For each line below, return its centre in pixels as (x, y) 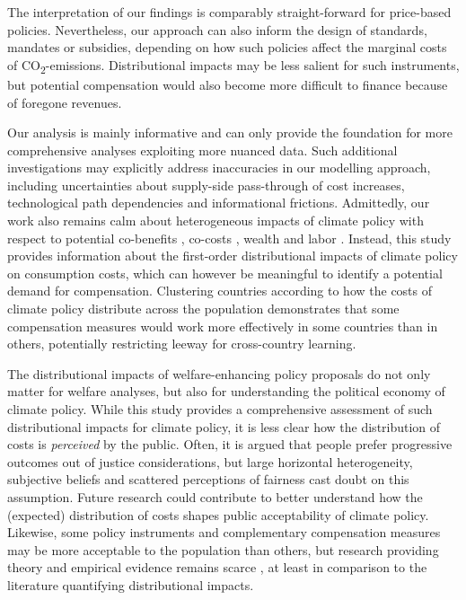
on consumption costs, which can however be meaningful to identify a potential (225, 273)
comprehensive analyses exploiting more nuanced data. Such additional (202, 150)
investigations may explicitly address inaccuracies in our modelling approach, (219, 168)
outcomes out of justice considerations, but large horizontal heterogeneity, (210, 461)
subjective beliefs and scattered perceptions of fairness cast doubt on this (208, 479)
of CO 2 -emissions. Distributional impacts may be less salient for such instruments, (233, 66)
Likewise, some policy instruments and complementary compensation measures (224, 532)
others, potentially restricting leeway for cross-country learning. (182, 344)
